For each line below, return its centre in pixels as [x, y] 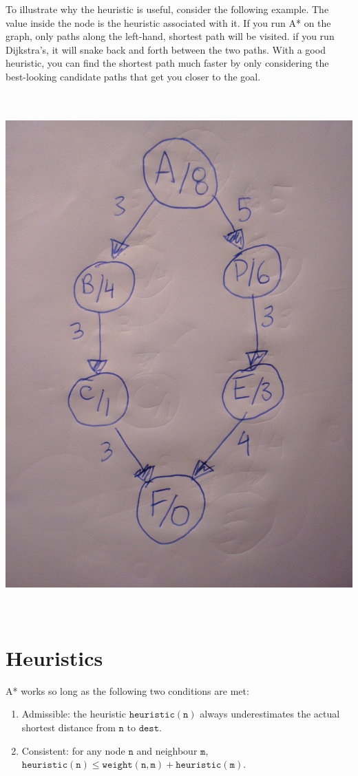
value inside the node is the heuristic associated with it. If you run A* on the [168, 22]
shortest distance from [69, 727]
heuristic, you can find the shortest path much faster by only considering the [167, 63]
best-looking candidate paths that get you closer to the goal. [133, 76]
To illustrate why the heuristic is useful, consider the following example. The [167, 9]
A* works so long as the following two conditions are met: [127, 690]
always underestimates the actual [270, 714]
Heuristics [54, 657]
